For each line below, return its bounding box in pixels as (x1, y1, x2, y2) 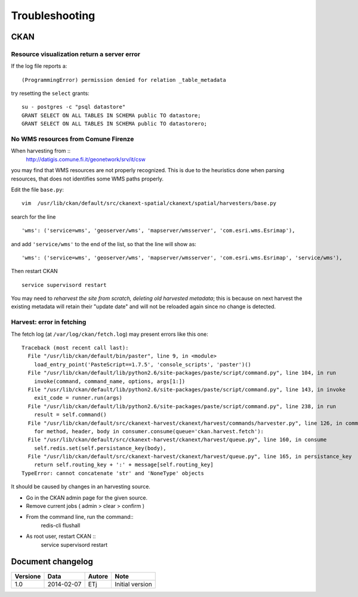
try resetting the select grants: (11, 90, 89, 97)
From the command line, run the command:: (26, 513, 134, 521)
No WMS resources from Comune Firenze (11, 135, 134, 143)
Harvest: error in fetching (11, 318, 87, 326)
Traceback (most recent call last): (21, 344, 129, 351)
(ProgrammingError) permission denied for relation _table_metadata (21, 76, 226, 83)
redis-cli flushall (41, 522, 81, 529)
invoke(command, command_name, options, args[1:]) (33, 378, 186, 385)
